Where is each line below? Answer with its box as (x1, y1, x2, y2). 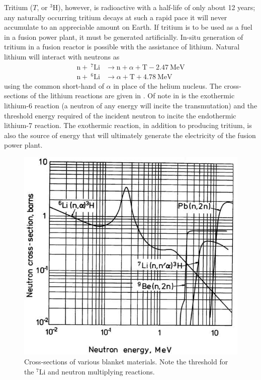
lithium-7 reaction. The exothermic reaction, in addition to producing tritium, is (4, 120, 252, 131)
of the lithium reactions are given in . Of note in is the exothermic (30, 90, 235, 101)
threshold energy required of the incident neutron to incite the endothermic (4, 110, 236, 120)
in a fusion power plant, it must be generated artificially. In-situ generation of (4, 31, 243, 42)
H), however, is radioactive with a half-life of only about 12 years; (52, 2, 255, 12)
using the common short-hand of (4, 80, 104, 91)
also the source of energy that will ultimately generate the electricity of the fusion (4, 130, 256, 140)
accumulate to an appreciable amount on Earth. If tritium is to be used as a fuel (4, 22, 252, 32)
